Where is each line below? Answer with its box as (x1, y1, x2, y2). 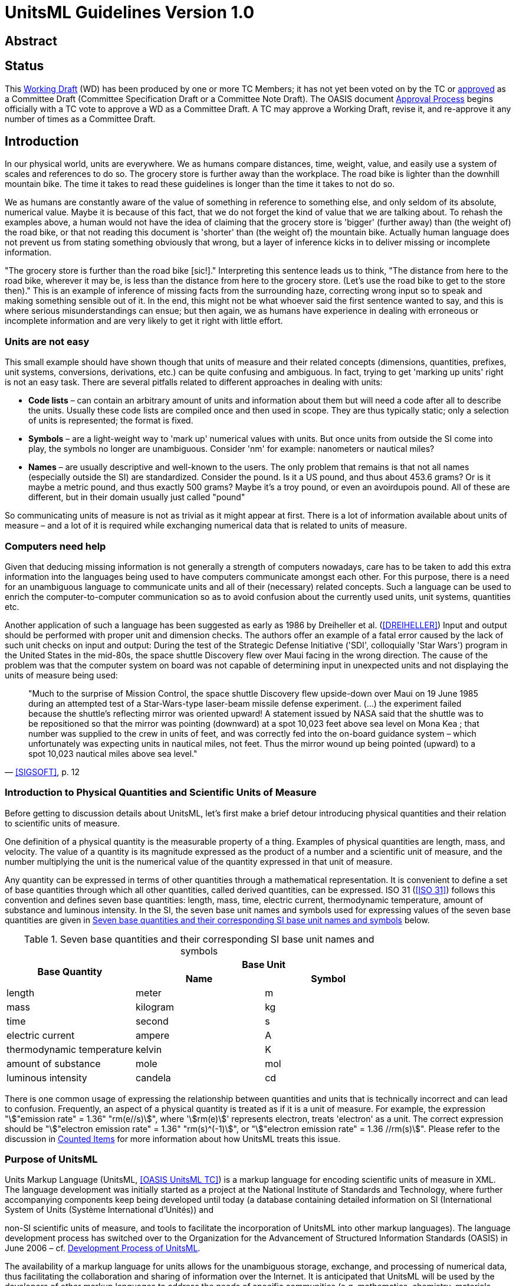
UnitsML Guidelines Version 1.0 (5, 2, 255, 22)
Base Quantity (37, 965, 103, 977)
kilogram (136, 1000, 175, 1013)
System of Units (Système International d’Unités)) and (5, 1205, 213, 1215)
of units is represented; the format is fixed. (28, 415, 193, 426)
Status (5, 58, 44, 74)
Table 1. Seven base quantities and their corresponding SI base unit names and (24, 933, 374, 945)
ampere (136, 1029, 170, 1041)
